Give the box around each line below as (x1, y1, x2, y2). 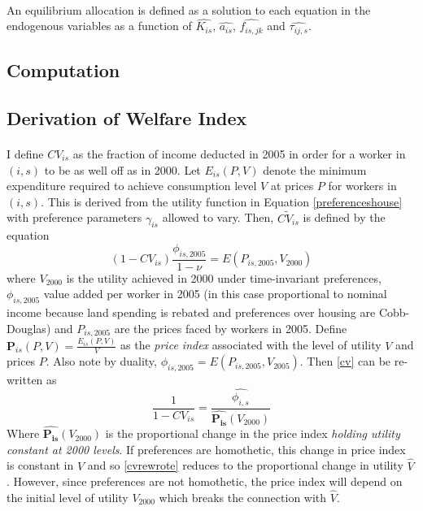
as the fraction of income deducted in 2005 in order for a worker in (72, 145, 406, 162)
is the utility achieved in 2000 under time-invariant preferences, (66, 269, 382, 286)
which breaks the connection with (159, 488, 327, 505)
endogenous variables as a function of (7, 17, 192, 34)
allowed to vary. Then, (162, 209, 274, 226)
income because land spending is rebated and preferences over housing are (7, 304, 376, 321)
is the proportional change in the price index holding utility (105, 425, 400, 442)
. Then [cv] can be (299, 353, 391, 370)
